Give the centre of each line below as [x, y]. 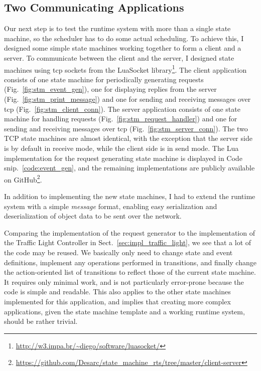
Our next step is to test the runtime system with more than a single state [117, 28]
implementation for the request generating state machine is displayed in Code [123, 158]
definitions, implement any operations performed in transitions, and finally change [130, 262]
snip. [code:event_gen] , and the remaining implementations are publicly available [129, 168]
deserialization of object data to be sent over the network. [93, 216]
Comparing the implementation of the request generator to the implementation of [129, 232]
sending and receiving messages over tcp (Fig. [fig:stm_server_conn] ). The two [126, 128]
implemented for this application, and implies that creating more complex [117, 301]
